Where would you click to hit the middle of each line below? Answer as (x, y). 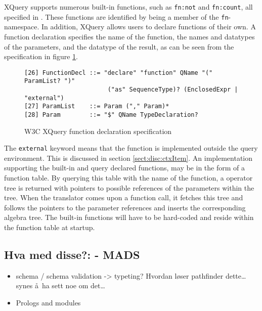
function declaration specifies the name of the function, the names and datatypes (129, 36)
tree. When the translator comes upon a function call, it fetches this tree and (124, 197)
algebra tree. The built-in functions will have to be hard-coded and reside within (129, 217)
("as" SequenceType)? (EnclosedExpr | (173, 90)
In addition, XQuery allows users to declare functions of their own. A (148, 27)
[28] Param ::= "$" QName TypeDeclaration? (111, 115)
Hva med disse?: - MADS (72, 255)
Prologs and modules (48, 303)
